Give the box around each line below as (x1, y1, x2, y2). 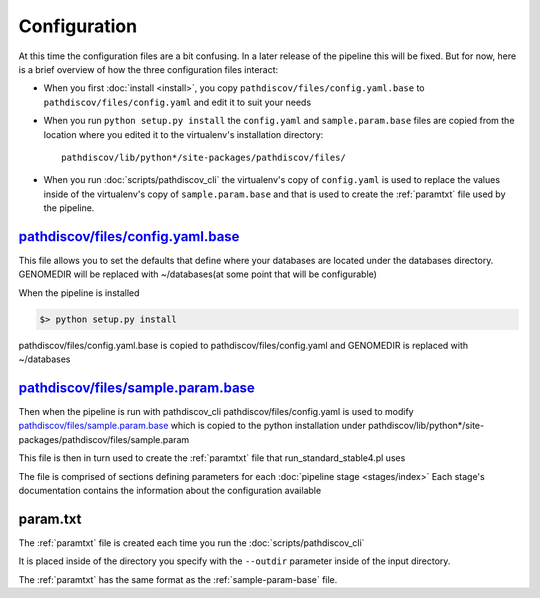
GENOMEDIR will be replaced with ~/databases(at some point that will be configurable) (18, 268, 377, 280)
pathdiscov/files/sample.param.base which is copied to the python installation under (18, 420, 367, 432)
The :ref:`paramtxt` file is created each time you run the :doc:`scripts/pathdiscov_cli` (18, 536, 365, 549)
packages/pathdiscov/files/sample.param (18, 433, 190, 445)
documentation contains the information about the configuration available (18, 484, 322, 496)
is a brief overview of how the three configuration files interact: (18, 63, 279, 75)
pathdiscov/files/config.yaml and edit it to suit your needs (43, 96, 312, 108)
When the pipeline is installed (18, 286, 140, 299)
